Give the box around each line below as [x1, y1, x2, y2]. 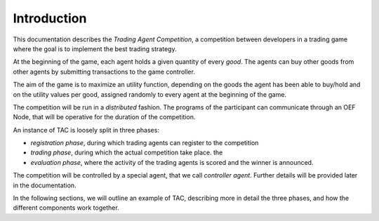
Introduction [13, 11, 87, 26]
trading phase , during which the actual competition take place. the [30, 148, 223, 157]
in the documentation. [13, 181, 77, 189]
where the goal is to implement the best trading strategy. [13, 44, 177, 53]
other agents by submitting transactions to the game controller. [13, 67, 196, 76]
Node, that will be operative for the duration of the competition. [13, 113, 196, 121]
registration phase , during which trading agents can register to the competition [30, 139, 259, 147]
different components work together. [13, 203, 119, 212]
